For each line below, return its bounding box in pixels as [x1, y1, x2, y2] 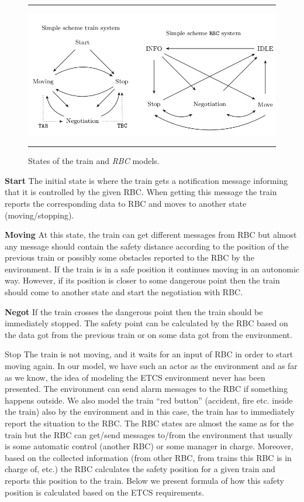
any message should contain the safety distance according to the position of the [5, 240, 289, 252]
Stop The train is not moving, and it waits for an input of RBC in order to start [5, 348, 293, 360]
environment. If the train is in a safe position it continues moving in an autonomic [5, 262, 300, 275]
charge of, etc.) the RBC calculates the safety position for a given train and [5, 463, 275, 475]
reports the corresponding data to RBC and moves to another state [5, 197, 247, 209]
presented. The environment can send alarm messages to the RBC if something [5, 383, 288, 395]
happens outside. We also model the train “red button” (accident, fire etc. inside [5, 394, 293, 406]
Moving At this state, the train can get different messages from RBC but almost [5, 228, 297, 241]
